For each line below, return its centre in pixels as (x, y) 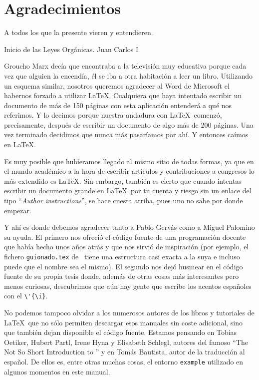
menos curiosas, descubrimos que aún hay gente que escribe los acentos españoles (128, 286)
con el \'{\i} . (26, 296)
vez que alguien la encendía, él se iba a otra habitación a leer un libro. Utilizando (128, 75)
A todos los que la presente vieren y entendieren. (79, 32)
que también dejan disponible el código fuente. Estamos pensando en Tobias (121, 332)
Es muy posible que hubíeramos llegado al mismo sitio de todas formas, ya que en (129, 161)
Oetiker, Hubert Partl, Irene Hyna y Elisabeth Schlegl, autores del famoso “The (126, 342)
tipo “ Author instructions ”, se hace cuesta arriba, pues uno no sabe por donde (124, 201)
